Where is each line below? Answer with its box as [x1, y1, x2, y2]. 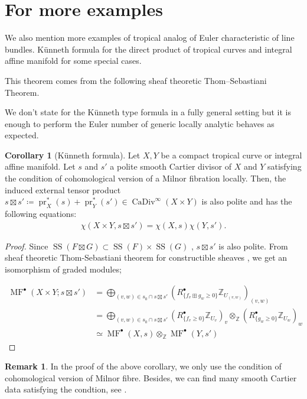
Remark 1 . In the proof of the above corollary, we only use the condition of [5, 360, 282, 372]
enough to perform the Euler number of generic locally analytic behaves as [5, 117, 275, 129]
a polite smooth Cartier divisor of [110, 160, 231, 173]
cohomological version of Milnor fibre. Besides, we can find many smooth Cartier [5, 371, 297, 384]
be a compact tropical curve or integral [161, 148, 302, 161]
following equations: [5, 207, 77, 220]
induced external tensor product [5, 183, 121, 196]
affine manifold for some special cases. [5, 54, 142, 67]
